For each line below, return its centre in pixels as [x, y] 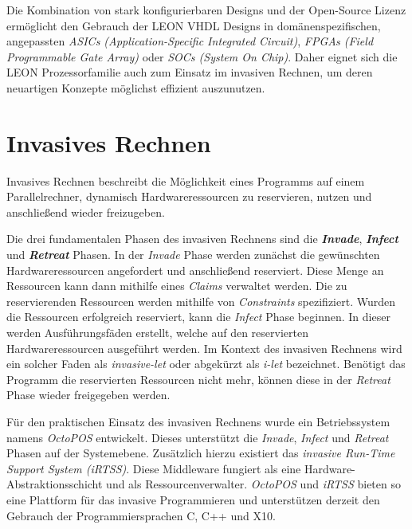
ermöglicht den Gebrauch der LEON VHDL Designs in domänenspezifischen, [194, 25]
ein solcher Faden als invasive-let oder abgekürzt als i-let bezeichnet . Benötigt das [206, 364]
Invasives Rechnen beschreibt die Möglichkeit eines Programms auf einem [186, 180]
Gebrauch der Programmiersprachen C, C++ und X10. [141, 515]
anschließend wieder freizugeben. [86, 212]
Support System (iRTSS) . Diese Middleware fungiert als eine [154, 468]
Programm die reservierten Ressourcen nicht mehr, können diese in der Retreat [198, 379]
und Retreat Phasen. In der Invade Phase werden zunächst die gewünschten [193, 255]
